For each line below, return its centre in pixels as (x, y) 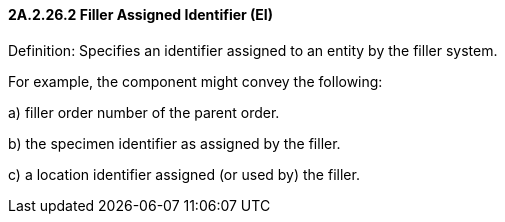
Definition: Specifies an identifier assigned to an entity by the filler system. (253, 50)
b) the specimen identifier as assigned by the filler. (174, 143)
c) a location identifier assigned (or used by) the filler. (184, 174)
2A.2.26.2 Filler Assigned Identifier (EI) (141, 14)
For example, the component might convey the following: (195, 81)
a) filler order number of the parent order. (144, 112)
